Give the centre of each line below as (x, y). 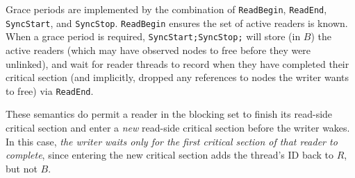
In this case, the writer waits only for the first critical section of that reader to (172, 141)
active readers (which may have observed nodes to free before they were (158, 50)
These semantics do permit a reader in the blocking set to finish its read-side (169, 114)
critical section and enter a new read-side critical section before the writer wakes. (178, 127)
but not (22, 168)
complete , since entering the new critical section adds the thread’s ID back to (170, 155)
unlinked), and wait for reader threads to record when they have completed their (177, 63)
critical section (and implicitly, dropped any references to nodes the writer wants (177, 77)
